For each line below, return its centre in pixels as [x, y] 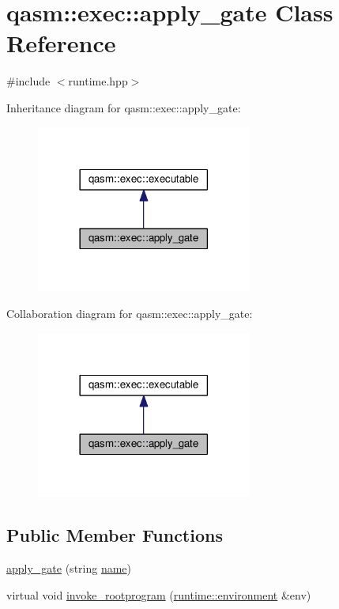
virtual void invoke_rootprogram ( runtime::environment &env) [159, 594]
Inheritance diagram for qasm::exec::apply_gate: [124, 107]
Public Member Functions [115, 535]
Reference [61, 43]
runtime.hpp [98, 81]
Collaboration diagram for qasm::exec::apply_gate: [130, 313]
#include [28, 81]
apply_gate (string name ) [69, 568]
